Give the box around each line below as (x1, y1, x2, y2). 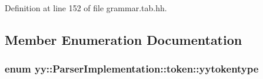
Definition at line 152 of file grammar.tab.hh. (5, 2, 167, 14)
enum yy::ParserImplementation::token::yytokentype (5, 61, 259, 76)
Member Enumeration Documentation (5, 30, 242, 48)
